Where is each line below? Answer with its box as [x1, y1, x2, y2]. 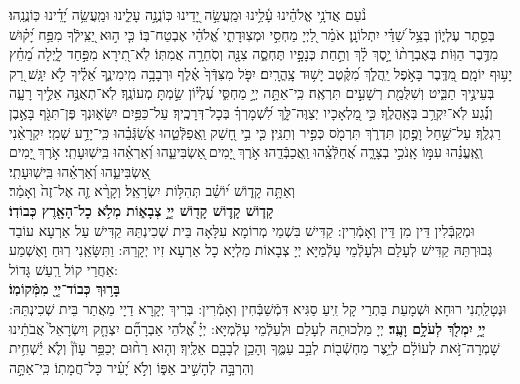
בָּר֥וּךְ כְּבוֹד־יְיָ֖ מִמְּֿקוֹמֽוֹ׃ [9, 278, 120, 299]
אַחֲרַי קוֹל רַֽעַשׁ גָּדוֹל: [9, 258, 118, 279]
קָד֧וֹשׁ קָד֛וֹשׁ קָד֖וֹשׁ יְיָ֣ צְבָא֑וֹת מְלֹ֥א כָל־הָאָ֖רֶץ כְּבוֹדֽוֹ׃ [9, 199, 274, 220]
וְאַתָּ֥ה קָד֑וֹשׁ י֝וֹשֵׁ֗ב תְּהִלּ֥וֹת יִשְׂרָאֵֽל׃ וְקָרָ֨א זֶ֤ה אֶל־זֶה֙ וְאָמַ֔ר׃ [9, 180, 295, 201]
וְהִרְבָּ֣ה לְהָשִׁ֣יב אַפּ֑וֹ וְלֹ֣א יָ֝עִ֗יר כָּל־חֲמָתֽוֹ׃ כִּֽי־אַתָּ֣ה [9, 356, 254, 377]
